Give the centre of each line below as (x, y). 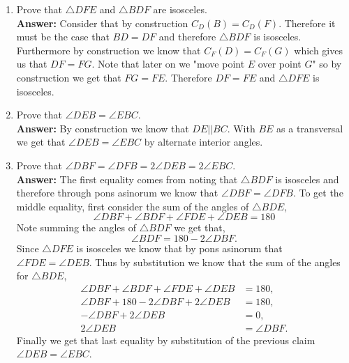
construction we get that (69, 77)
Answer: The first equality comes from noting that (127, 179)
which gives (318, 50)
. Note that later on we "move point (168, 64)
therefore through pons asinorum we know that (117, 193)
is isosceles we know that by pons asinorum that (179, 248)
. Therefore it (307, 23)
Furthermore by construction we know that (109, 50)
